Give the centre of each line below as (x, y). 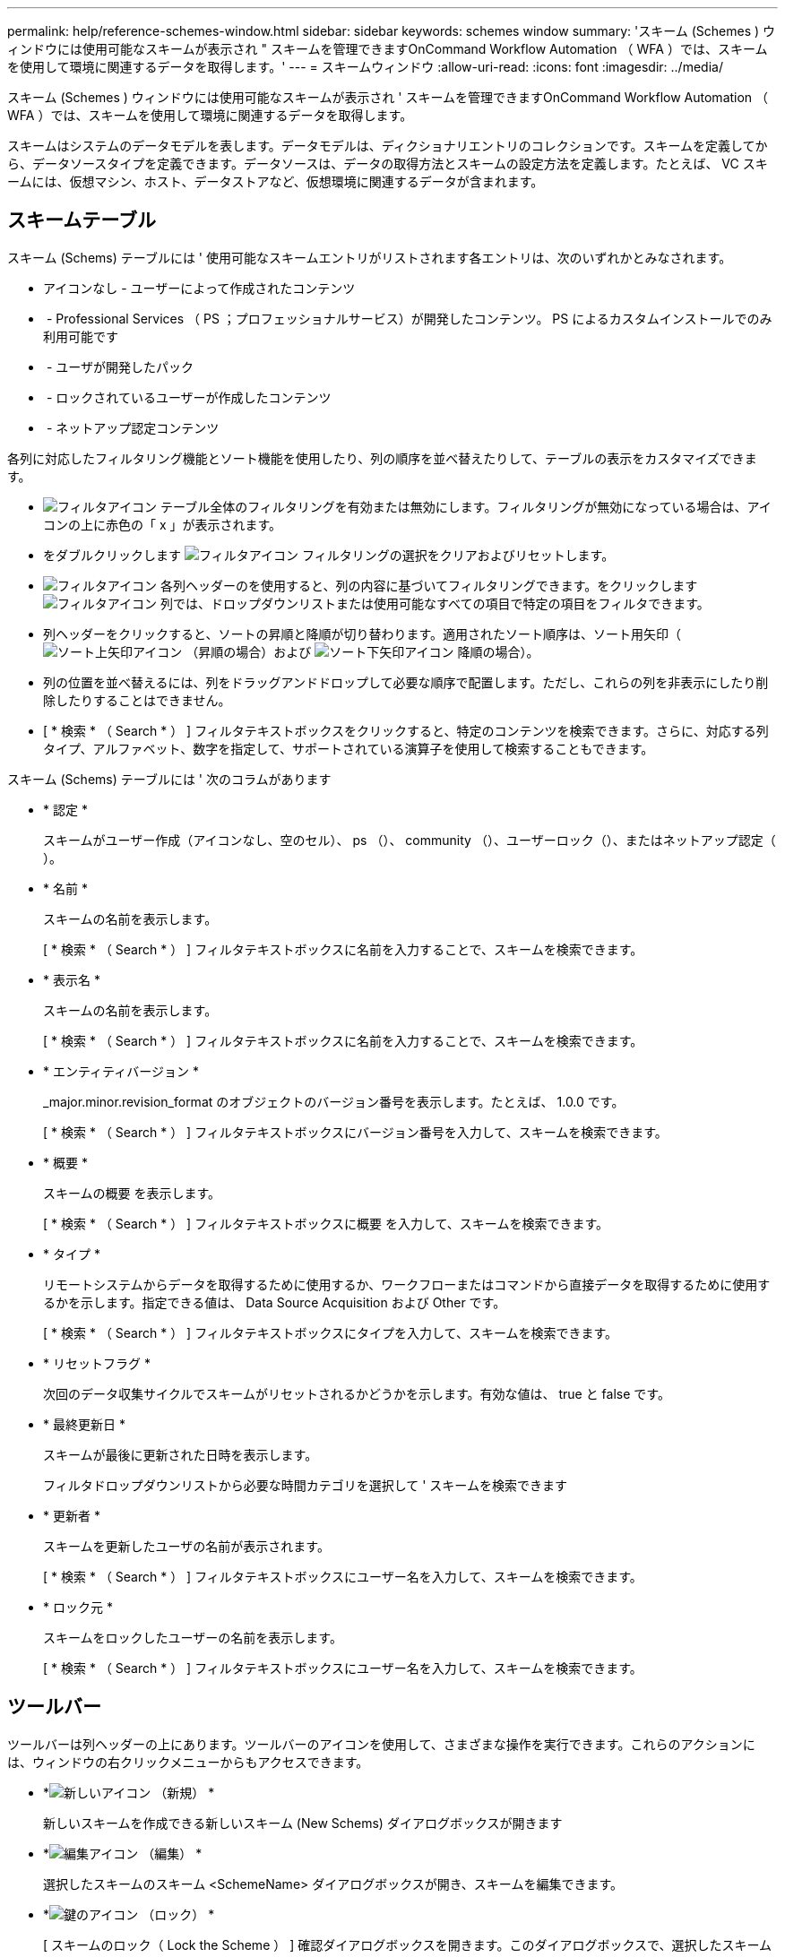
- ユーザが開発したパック (120, 366)
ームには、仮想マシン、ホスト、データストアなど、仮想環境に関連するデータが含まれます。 (276, 181)
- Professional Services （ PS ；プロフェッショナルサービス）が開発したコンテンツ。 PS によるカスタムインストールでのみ (409, 318)
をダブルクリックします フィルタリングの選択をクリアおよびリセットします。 (329, 555)
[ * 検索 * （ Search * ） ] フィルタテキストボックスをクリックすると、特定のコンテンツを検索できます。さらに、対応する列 (406, 730)
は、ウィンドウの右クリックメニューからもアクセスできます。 (188, 1762)
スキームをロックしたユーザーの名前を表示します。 (193, 1637)
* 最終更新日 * (84, 1424)
